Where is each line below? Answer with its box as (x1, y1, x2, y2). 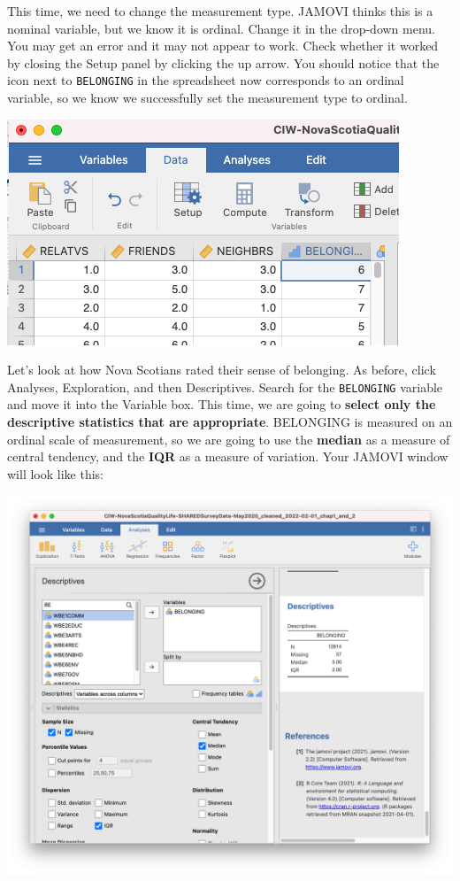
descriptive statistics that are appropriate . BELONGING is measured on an (7, 413, 453, 431)
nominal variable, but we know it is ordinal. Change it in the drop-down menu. (7, 19, 436, 37)
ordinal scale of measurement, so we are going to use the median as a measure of (7, 429, 450, 448)
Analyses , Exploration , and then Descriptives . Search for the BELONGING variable (7, 377, 443, 396)
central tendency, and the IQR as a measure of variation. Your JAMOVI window (7, 447, 448, 466)
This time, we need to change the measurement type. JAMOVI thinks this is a (7, 2, 433, 19)
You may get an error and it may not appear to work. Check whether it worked (7, 36, 439, 55)
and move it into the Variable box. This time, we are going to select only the (7, 395, 436, 413)
